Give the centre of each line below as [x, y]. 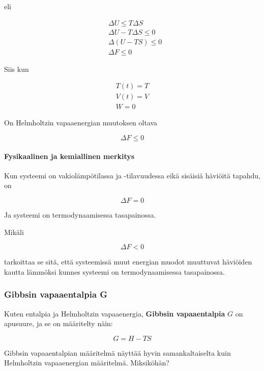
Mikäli [14, 232]
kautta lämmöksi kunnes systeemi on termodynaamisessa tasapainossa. [114, 271]
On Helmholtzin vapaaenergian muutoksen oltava [81, 123]
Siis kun [17, 69]
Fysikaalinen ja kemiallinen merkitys [69, 156]
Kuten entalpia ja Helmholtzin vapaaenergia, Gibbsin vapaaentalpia [115, 313]
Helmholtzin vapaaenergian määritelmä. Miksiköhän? [87, 363]
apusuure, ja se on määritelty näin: [58, 323]
